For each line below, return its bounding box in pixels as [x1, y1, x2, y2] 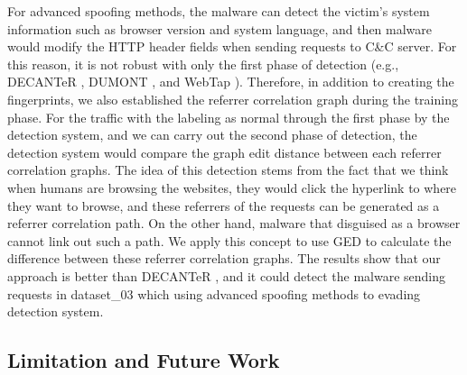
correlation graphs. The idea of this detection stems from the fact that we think [7, 160, 449, 179]
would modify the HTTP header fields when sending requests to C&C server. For [7, 37, 457, 56]
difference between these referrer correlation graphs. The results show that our [7, 249, 441, 268]
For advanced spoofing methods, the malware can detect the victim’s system [7, 2, 430, 20]
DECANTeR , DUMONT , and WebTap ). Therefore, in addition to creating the [7, 72, 454, 91]
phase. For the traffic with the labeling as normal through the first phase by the [7, 107, 450, 126]
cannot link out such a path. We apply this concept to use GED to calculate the [7, 231, 452, 250]
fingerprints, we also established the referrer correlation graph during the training [7, 89, 458, 108]
